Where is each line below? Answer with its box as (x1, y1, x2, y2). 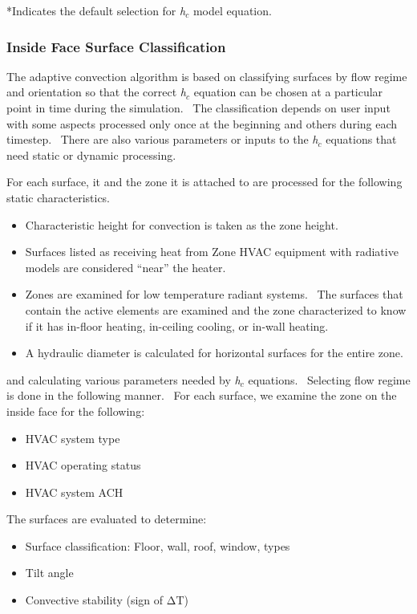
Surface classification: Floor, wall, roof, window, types (25, 537, 290, 554)
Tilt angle (25, 564, 74, 581)
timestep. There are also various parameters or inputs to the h (6, 131, 318, 148)
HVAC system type (25, 429, 120, 446)
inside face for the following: (6, 402, 145, 419)
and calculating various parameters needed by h (6, 371, 241, 388)
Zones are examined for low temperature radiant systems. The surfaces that (25, 286, 403, 303)
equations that (326, 131, 397, 148)
